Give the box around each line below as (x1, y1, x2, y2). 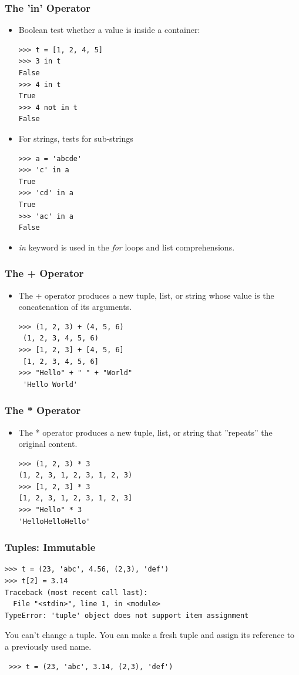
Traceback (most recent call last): (5, 588, 148, 597)
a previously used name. (5, 640, 92, 653)
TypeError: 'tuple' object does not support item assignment (5, 611, 249, 620)
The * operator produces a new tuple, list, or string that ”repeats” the (18, 426, 273, 438)
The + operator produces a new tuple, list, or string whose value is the (18, 289, 274, 301)
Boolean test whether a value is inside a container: (18, 24, 200, 36)
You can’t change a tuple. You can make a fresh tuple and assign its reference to (5, 629, 295, 641)
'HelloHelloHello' (18, 517, 90, 526)
